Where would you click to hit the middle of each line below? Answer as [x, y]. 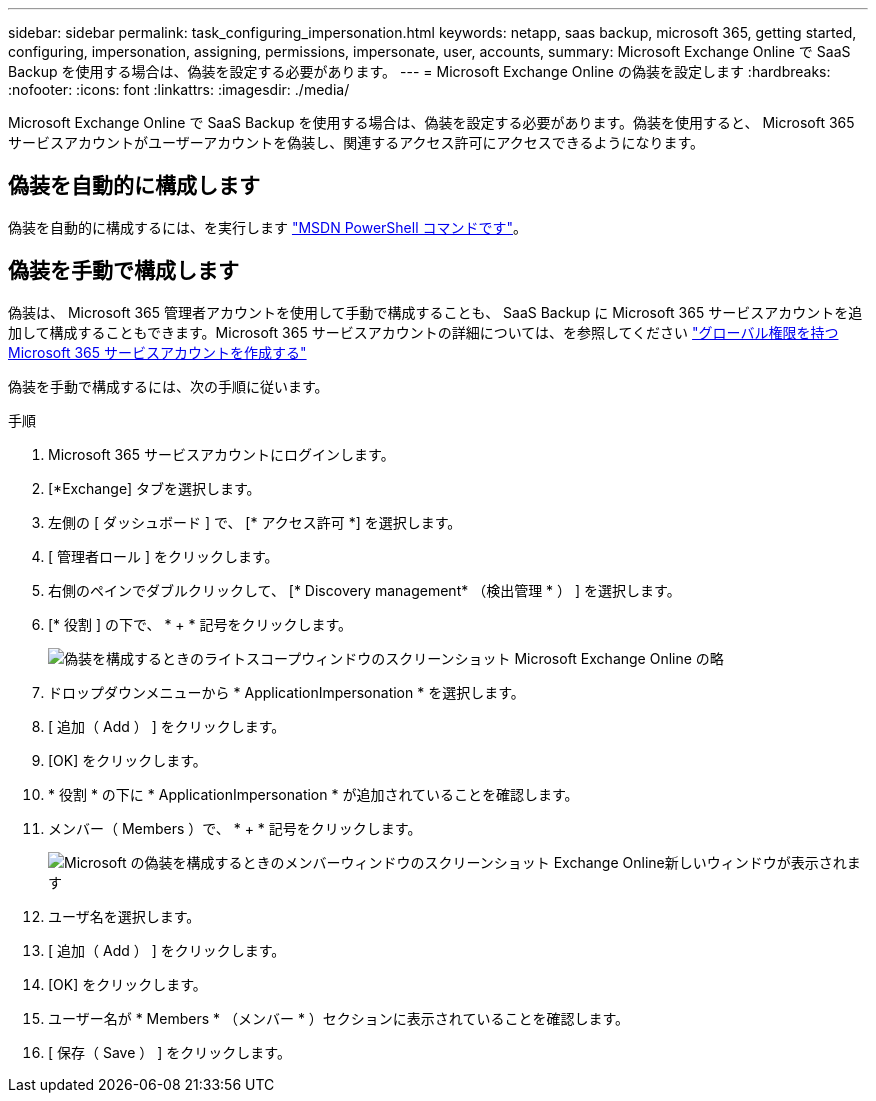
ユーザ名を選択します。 [124, 916]
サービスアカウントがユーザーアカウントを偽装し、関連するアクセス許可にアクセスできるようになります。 [356, 142]
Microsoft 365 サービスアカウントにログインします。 [221, 454]
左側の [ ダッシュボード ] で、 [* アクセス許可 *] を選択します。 [255, 522]
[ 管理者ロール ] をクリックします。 [163, 556]
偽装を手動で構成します [123, 271]
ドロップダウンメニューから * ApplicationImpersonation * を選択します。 [286, 692]
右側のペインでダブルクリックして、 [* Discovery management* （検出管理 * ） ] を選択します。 [364, 590]
